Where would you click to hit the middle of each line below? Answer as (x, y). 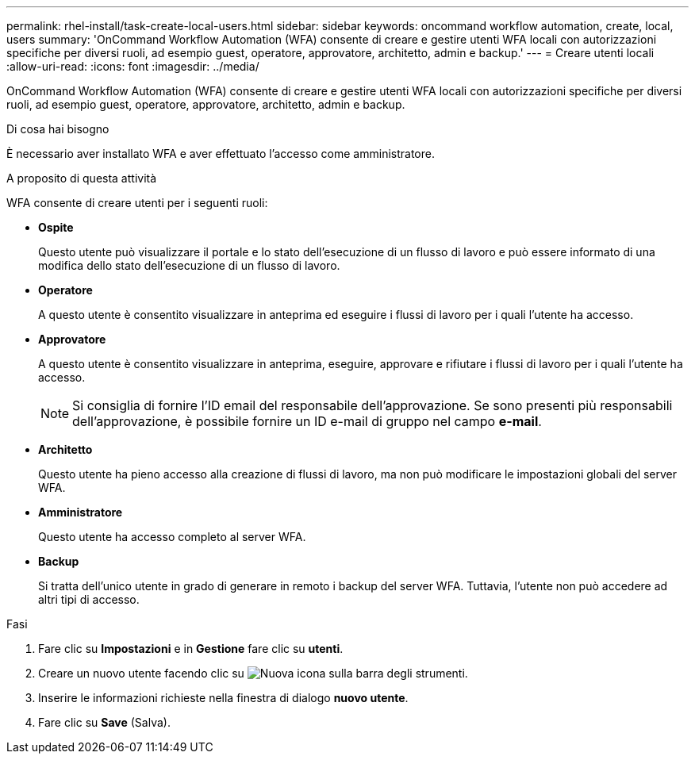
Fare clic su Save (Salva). (104, 722)
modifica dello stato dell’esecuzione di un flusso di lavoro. (189, 265)
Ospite (56, 227)
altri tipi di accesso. (89, 599)
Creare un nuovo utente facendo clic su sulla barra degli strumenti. (253, 673)
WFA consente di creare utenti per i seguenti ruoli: (137, 203)
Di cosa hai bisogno (58, 129)
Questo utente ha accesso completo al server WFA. (172, 537)
